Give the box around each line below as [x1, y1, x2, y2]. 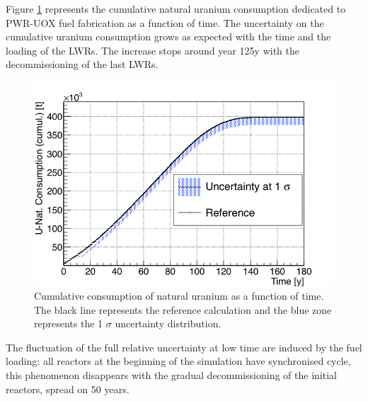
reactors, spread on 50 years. [6, 381, 130, 396]
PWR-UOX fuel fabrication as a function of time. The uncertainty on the [6, 15, 324, 30]
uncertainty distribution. [115, 316, 222, 331]
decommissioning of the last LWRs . [6, 57, 159, 72]
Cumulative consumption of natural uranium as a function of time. [34, 288, 324, 303]
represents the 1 [34, 316, 103, 331]
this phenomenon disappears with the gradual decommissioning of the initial [6, 368, 337, 383]
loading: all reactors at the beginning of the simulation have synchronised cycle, [6, 354, 351, 368]
